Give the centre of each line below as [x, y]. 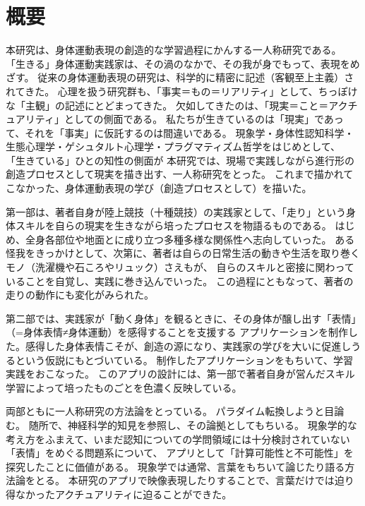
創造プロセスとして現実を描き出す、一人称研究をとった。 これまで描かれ [175, 174]
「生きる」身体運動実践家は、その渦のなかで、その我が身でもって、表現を [178, 63]
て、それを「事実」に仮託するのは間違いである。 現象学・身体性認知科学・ [180, 132]
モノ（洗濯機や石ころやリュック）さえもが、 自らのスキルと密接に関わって [180, 267]
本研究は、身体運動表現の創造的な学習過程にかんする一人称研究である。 [174, 50]
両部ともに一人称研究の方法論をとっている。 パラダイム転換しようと [165, 411]
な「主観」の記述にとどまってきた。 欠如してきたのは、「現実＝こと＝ [167, 105]
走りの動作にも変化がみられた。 [80, 295]
